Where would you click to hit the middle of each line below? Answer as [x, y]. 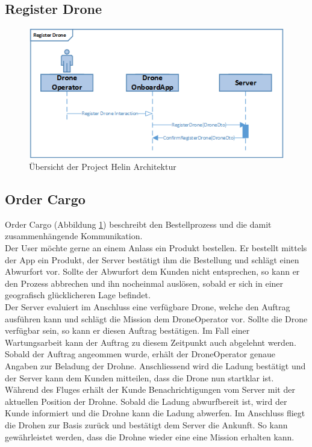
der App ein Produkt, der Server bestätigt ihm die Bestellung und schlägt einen [152, 259]
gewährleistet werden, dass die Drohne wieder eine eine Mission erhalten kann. [150, 436]
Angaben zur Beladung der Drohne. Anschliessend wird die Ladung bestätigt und [155, 366]
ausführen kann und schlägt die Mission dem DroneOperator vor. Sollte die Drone [156, 318]
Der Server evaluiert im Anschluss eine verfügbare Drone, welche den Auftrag [148, 307]
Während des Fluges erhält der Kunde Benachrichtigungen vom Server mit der [150, 389]
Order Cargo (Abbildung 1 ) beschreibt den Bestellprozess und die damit [138, 224]
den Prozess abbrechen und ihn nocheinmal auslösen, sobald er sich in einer [144, 283]
